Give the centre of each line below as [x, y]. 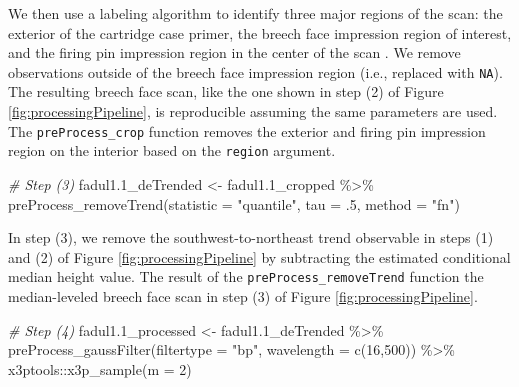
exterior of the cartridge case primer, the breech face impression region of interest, [260, 32]
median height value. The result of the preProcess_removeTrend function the [246, 276]
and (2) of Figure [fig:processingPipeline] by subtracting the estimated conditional [259, 256]
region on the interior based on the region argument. [172, 150]
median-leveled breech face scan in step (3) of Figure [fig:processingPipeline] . [243, 295]
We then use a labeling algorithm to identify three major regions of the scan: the [255, 13]
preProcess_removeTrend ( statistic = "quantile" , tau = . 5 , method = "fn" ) [234, 203]
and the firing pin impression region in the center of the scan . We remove [234, 52]
